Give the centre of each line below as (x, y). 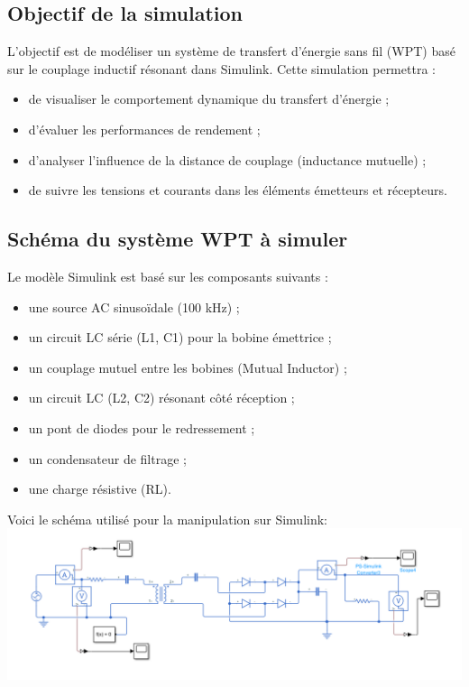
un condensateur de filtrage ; (107, 458)
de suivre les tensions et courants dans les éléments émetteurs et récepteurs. (238, 190)
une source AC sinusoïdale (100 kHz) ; (134, 306)
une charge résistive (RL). (100, 489)
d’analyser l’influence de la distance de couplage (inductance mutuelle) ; (227, 159)
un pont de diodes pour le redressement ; (142, 427)
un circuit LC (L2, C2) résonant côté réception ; (161, 398)
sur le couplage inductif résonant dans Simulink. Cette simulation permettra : (221, 68)
